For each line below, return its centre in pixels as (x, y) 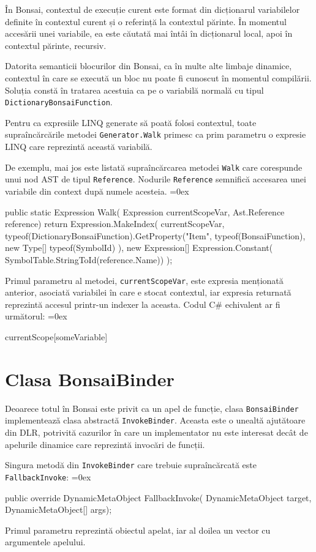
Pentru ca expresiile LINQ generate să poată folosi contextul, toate (131, 122)
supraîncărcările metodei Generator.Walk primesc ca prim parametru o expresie (156, 134)
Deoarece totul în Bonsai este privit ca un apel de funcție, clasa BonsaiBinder (152, 408)
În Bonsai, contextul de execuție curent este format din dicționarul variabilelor (152, 9)
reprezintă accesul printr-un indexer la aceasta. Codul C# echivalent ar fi (143, 304)
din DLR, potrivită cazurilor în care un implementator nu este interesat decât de (156, 432)
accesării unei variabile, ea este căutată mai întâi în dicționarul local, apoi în (149, 33)
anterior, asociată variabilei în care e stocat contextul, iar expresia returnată (148, 292)
